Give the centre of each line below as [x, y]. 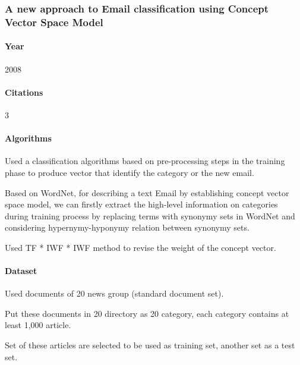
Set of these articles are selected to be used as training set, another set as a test [150, 345]
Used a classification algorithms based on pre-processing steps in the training [145, 161]
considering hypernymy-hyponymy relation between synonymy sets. [127, 227]
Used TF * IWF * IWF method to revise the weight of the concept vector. [140, 247]
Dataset [21, 271]
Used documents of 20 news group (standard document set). [114, 293]
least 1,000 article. [38, 325]
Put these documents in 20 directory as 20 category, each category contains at [147, 313]
